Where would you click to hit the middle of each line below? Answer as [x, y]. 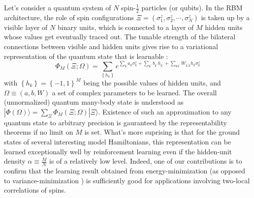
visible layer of [26, 27]
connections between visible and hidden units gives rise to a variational [111, 46]
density [15, 161]
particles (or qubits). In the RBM [192, 7]
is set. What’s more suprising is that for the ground [162, 132]
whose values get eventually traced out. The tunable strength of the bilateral [120, 37]
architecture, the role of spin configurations [69, 17]
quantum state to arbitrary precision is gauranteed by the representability [115, 122]
